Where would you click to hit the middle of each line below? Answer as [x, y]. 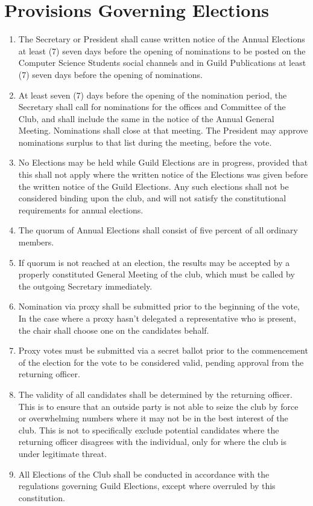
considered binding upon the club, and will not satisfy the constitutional [152, 198]
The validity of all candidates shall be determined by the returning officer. [155, 394]
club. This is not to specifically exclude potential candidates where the [149, 430]
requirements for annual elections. [81, 209]
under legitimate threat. [63, 453]
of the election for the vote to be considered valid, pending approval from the [161, 362]
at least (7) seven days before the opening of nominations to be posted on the [162, 50]
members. [36, 242]
